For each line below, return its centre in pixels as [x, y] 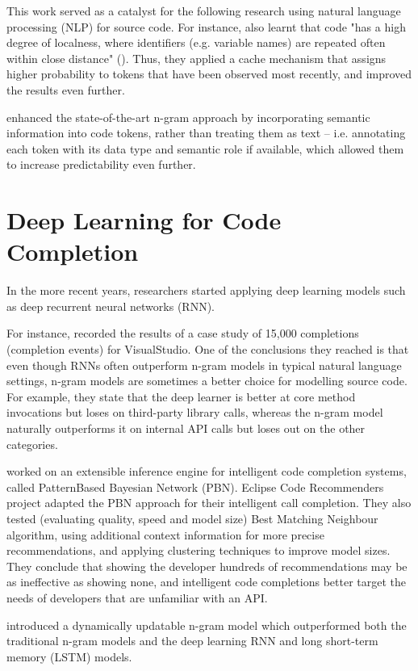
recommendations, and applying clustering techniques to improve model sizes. [199, 550]
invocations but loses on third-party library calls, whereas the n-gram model [195, 412]
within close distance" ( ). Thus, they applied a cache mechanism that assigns [196, 58]
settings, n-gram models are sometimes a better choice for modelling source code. [207, 381]
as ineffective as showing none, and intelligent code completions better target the [207, 582]
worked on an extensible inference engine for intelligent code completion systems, [207, 471]
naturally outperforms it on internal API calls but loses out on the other [186, 428]
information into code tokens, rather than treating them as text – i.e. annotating [206, 133]
